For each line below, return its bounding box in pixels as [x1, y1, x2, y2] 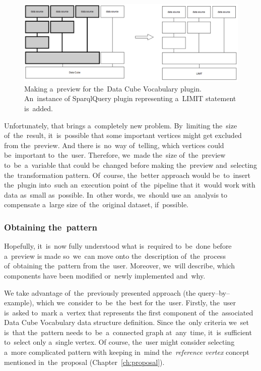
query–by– [198, 287, 230, 298]
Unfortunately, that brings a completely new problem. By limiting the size [4, 120, 237, 130]
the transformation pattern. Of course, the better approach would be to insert [4, 169, 251, 180]
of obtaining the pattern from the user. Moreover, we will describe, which [4, 260, 235, 271]
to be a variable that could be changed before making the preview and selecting [4, 159, 257, 170]
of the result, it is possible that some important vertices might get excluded [4, 130, 242, 141]
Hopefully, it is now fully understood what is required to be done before [4, 241, 232, 251]
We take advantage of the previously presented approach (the [4, 287, 196, 298]
